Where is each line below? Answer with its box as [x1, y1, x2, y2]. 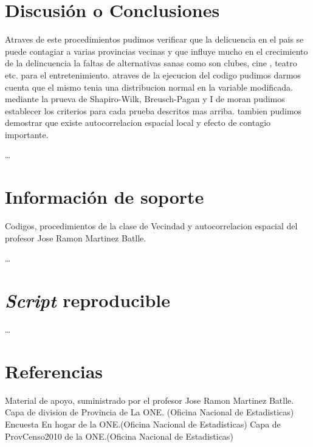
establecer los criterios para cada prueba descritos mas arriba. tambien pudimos [5, 104, 302, 117]
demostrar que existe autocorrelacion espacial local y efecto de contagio [5, 116, 271, 129]
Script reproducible [5, 288, 170, 313]
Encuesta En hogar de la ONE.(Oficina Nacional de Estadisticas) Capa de [5, 418, 281, 430]
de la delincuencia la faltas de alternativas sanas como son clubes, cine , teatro [5, 57, 297, 69]
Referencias [5, 358, 103, 383]
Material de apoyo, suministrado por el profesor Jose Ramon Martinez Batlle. [5, 393, 294, 406]
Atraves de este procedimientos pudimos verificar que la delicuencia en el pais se [5, 33, 304, 46]
